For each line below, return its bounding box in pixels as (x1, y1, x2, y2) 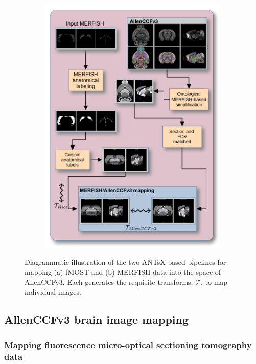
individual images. (25, 286, 81, 297)
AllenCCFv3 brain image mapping (4, 311, 189, 327)
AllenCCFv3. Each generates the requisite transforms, (25, 276, 193, 287)
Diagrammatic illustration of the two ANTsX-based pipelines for (25, 256, 226, 267)
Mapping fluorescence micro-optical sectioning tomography (4, 338, 252, 351)
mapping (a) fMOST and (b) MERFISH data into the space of (25, 266, 221, 277)
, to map (201, 276, 228, 287)
